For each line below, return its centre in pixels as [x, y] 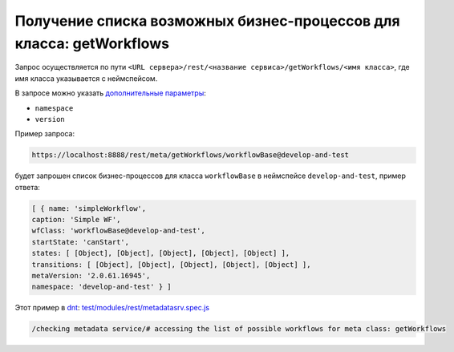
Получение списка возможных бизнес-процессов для [207, 21]
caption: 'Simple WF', [76, 220]
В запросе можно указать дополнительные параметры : [110, 93]
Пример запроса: [45, 134]
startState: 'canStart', [81, 242]
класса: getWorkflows [92, 43]
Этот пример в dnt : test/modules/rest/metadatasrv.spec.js [112, 308]
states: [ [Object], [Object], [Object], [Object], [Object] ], [161, 253]
